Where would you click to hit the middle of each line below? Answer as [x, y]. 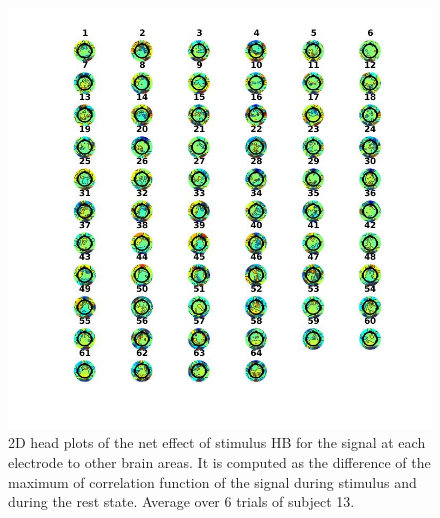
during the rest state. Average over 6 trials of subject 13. [181, 501]
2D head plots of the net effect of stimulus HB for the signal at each [217, 442]
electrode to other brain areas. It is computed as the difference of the [219, 461]
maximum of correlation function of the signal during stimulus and [212, 481]
